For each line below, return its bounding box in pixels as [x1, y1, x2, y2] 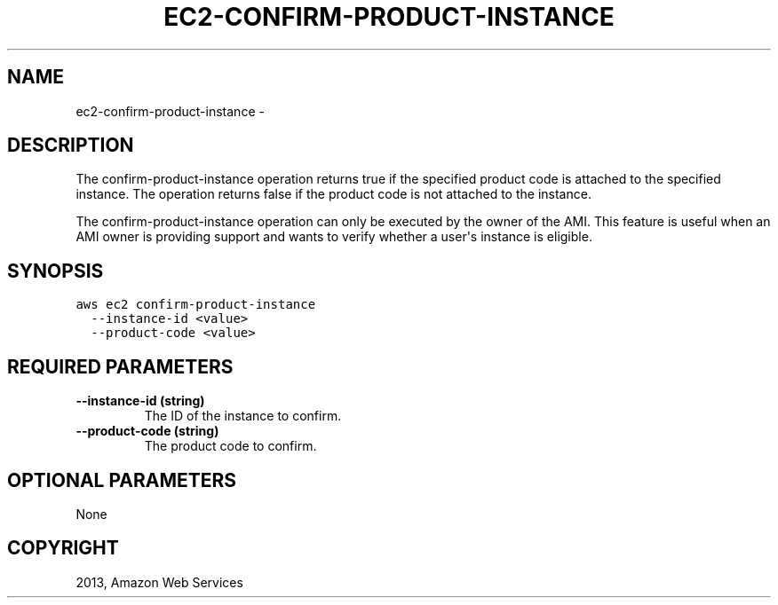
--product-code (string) [75, 423, 219, 439]
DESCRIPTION [7, 134, 134, 157]
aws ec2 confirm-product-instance [75, 297, 316, 312]
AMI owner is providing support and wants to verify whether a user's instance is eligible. [75, 229, 592, 245]
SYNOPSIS [7, 259, 104, 282]
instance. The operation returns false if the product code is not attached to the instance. [75, 186, 591, 202]
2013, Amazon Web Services [75, 574, 243, 590]
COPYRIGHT [7, 537, 119, 560]
